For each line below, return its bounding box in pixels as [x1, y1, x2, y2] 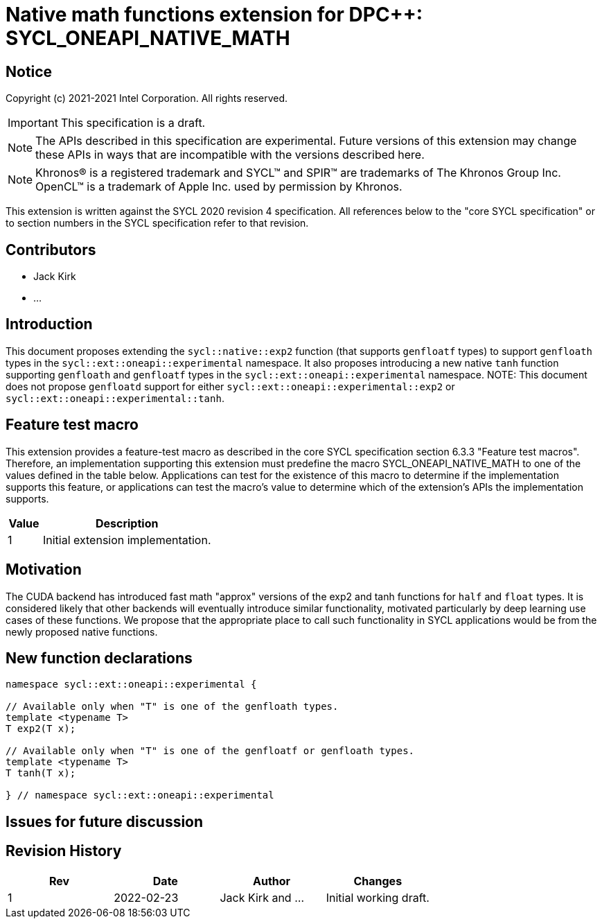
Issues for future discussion [6, 812, 204, 830]
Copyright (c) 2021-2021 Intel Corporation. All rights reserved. [6, 92, 288, 105]
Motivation [6, 561, 82, 579]
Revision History [6, 842, 122, 860]
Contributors [6, 241, 96, 259]
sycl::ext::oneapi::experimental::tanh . [6, 392, 224, 404]
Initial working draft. [326, 890, 430, 905]
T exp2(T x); [6, 723, 76, 735]
